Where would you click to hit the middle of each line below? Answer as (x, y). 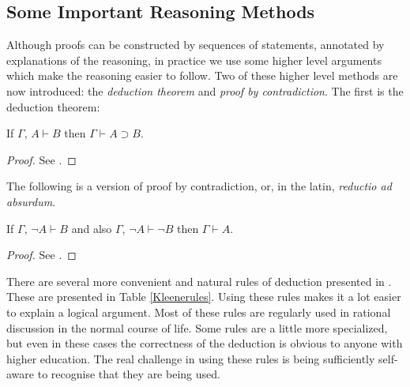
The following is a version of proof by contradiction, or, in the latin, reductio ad (199, 186)
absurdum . (31, 201)
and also (92, 228)
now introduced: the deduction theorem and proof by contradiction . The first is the (205, 90)
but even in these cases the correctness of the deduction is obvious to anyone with (205, 343)
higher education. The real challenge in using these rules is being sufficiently (191, 358)
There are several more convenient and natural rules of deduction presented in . (199, 281)
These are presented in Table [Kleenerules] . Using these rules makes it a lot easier (204, 297)
